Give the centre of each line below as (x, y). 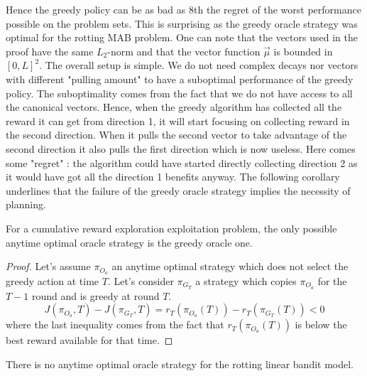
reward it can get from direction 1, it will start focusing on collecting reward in (178, 120)
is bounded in (303, 51)
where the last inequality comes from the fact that (115, 324)
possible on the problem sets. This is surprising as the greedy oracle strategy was (182, 23)
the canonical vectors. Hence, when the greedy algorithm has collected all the (174, 107)
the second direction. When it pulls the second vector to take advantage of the (176, 135)
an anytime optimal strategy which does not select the (230, 266)
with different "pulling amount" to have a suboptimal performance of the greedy (180, 79)
